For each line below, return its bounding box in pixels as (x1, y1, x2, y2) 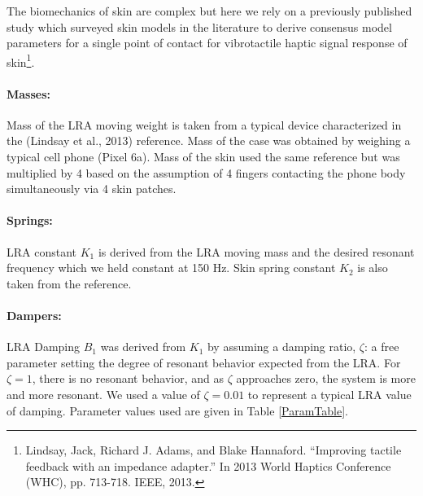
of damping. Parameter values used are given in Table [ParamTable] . (7, 402, 348, 419)
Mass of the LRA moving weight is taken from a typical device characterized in (7, 116, 402, 133)
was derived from (100, 338, 186, 355)
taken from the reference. (7, 274, 132, 292)
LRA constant (7, 243, 77, 260)
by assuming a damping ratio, (207, 338, 356, 355)
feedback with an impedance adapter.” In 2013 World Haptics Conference (25, 457, 391, 474)
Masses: (7, 85, 51, 102)
